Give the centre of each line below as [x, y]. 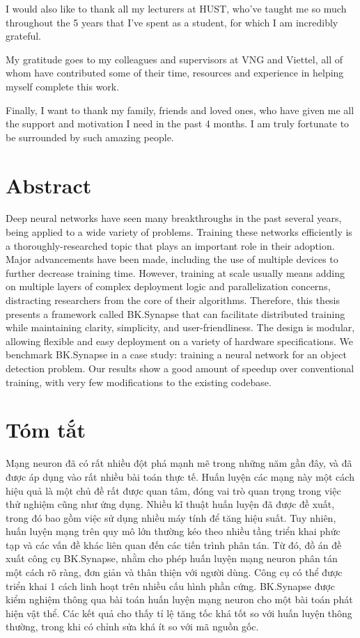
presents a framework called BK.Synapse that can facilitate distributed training [175, 313]
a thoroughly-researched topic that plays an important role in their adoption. [170, 245]
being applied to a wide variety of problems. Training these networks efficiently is [179, 232]
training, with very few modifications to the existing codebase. [139, 382]
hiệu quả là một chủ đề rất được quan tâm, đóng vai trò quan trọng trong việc [173, 490]
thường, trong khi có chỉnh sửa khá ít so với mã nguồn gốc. [132, 627]
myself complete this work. [63, 86]
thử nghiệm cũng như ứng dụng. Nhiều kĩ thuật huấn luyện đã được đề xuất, [170, 504]
